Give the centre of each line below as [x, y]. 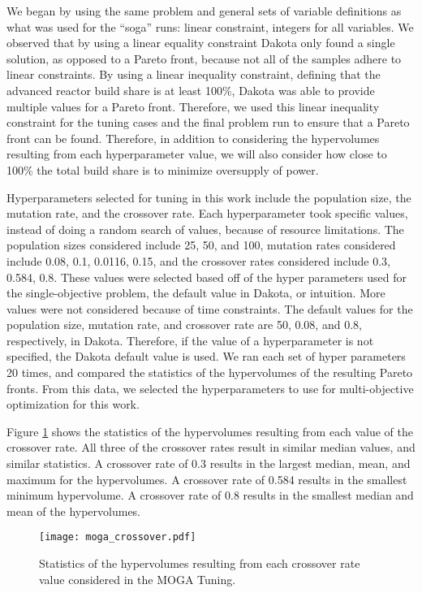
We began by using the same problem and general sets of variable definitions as [204, 11]
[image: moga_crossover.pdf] [118, 537]
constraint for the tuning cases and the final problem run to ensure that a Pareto [208, 122]
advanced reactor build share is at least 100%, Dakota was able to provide [191, 90]
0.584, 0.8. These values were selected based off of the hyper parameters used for [207, 277]
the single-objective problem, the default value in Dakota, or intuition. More [196, 293]
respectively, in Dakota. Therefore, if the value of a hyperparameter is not [190, 340]
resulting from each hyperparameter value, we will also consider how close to [197, 154]
